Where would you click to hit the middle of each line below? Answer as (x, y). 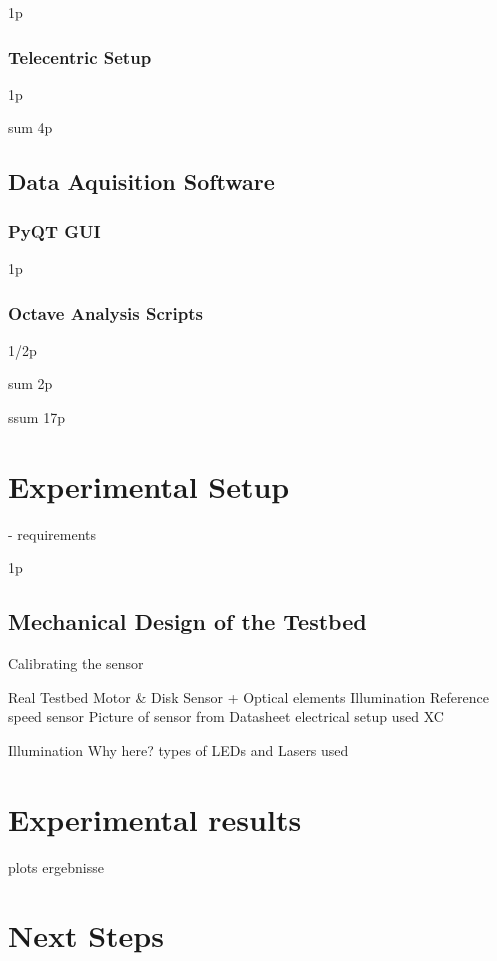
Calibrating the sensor (76, 663)
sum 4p (30, 127)
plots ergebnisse (56, 866)
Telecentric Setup (80, 56)
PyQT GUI (54, 230)
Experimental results (155, 818)
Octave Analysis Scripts (106, 312)
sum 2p (30, 383)
